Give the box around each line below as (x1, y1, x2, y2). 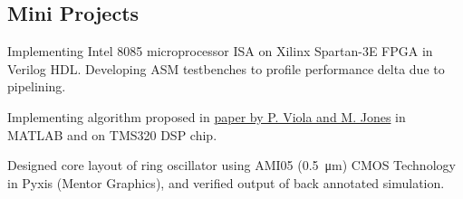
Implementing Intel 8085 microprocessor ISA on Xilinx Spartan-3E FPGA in (7, 42, 433, 61)
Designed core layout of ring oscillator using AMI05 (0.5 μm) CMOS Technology (7, 156, 456, 175)
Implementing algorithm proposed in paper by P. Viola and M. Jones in (7, 107, 406, 126)
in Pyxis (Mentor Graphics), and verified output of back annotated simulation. (7, 173, 445, 192)
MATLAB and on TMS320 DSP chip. (7, 125, 217, 144)
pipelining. (7, 77, 66, 96)
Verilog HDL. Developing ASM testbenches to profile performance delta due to (7, 59, 445, 78)
